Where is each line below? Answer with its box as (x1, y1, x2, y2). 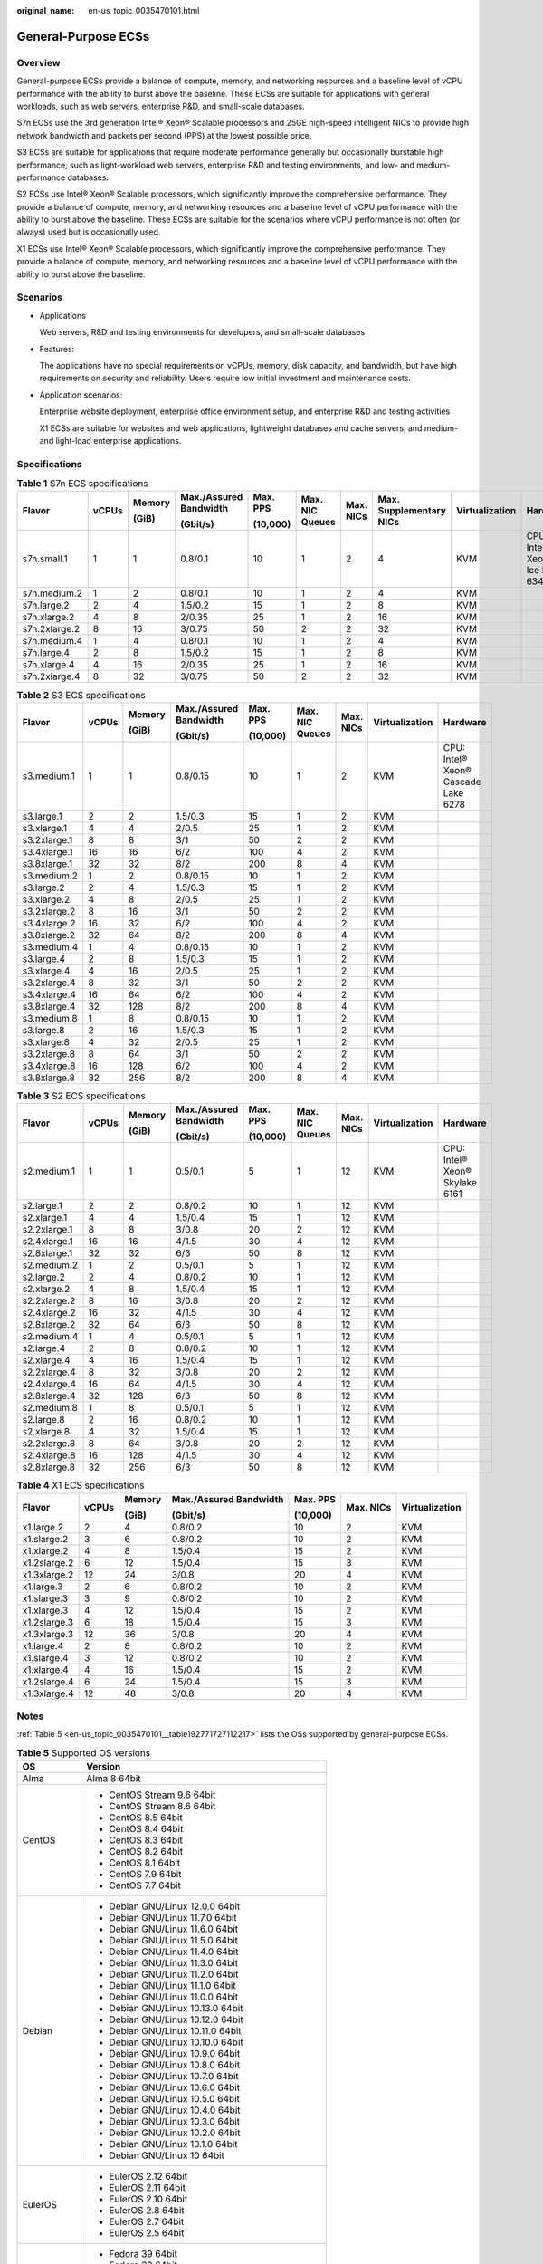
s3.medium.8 (22, 1012, 78, 1024)
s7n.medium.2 (22, 587, 83, 600)
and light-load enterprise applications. (39, 435, 182, 446)
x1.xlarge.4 (22, 1663, 70, 1675)
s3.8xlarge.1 (22, 857, 73, 869)
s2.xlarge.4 (22, 1354, 71, 1367)
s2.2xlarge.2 (22, 1295, 76, 1308)
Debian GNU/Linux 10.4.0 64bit (109, 2104, 241, 2116)
